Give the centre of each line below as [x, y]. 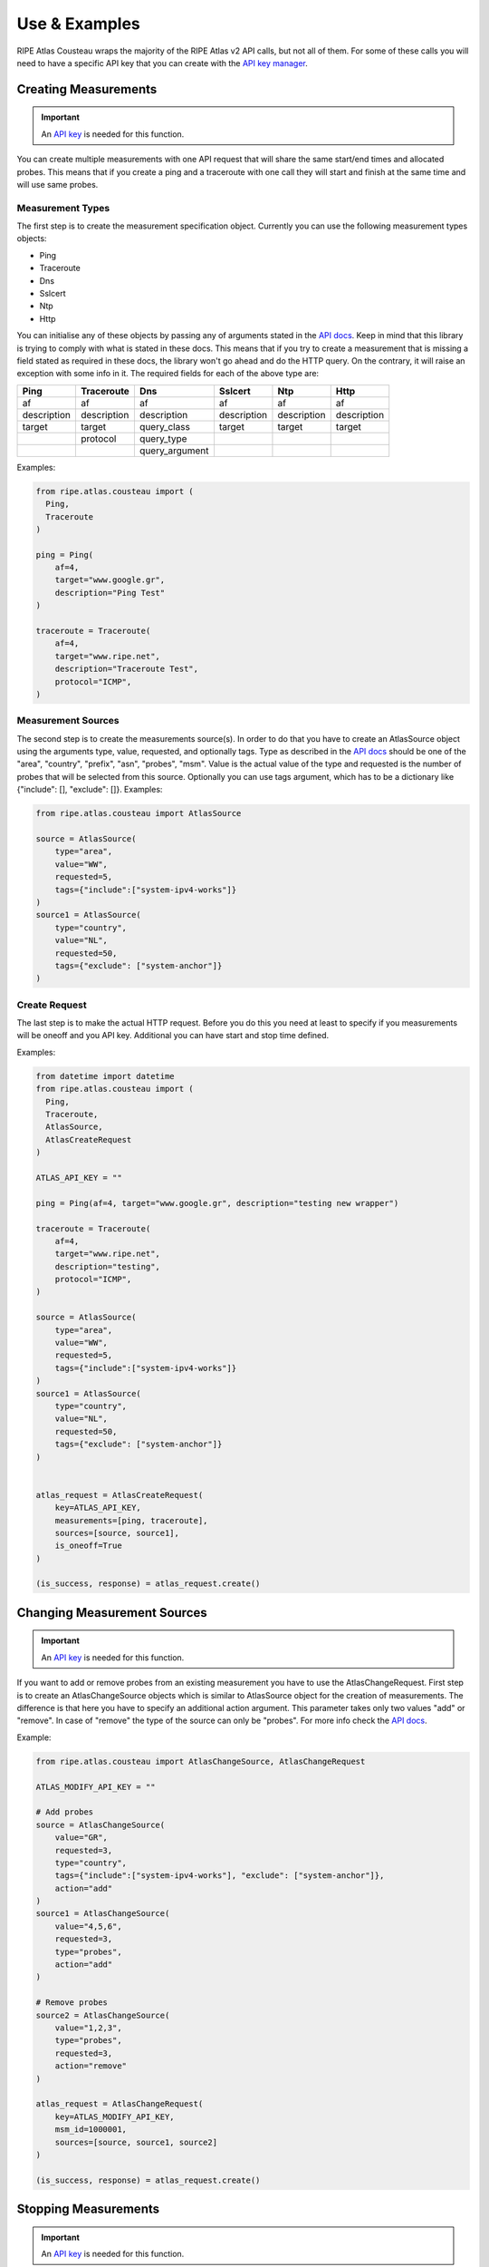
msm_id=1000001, [91, 2130]
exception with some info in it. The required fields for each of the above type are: [168, 374]
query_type [163, 438]
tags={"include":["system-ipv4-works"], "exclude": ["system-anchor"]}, [220, 1876]
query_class [164, 426]
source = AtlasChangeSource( [101, 1824]
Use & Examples [78, 24]
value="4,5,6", [88, 1926]
